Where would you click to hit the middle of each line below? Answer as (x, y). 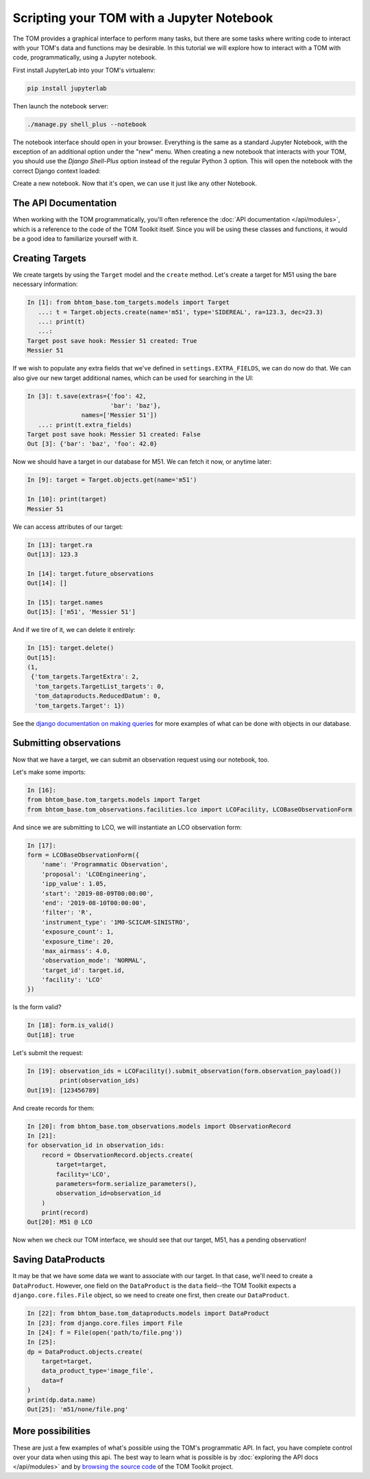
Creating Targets (49, 258)
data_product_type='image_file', (98, 1371)
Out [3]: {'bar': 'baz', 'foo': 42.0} (92, 444)
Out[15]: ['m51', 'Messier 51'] (82, 612)
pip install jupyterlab (67, 88)
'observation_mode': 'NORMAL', (94, 961)
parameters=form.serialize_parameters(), (126, 1184)
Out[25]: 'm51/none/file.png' (78, 1409)
